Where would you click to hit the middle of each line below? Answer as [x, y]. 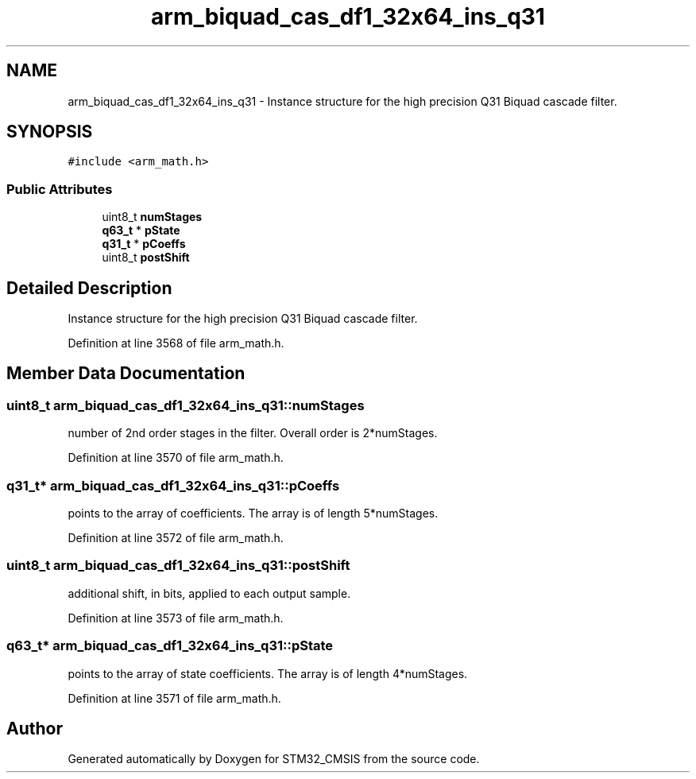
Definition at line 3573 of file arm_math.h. [176, 618]
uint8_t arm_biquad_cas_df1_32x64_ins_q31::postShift [178, 566]
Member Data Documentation [126, 374]
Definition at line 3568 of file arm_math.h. [176, 343]
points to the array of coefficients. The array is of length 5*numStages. [253, 513]
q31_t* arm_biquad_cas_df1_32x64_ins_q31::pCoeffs [173, 485]
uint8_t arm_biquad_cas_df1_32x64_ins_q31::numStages [186, 405]
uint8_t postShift [146, 258]
